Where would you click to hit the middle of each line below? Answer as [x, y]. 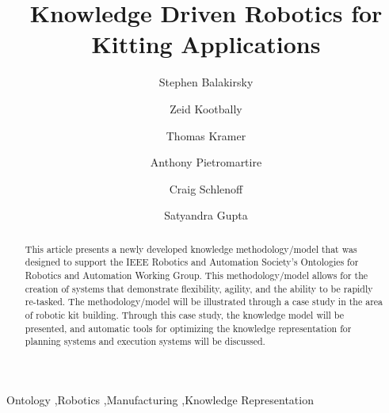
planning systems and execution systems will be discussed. [145, 341]
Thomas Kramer [206, 135]
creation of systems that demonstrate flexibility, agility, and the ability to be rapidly [199, 288]
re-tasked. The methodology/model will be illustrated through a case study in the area [204, 302]
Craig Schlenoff [206, 188]
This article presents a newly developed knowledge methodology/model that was [191, 249]
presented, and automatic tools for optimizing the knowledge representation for [188, 328]
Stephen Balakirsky [206, 82]
